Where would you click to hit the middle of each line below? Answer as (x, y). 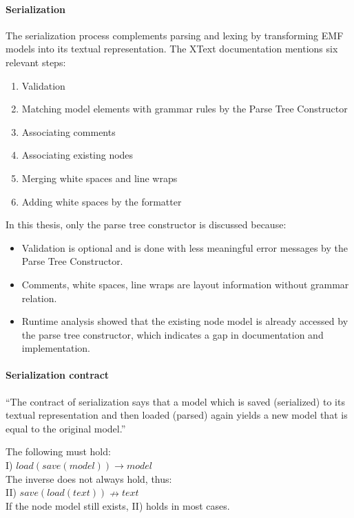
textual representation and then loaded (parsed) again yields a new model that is (177, 415)
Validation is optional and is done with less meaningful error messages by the (185, 247)
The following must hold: (58, 451)
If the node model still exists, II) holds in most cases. (118, 505)
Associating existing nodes (77, 155)
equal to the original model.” (66, 428)
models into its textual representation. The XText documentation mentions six (172, 49)
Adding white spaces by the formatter (102, 201)
